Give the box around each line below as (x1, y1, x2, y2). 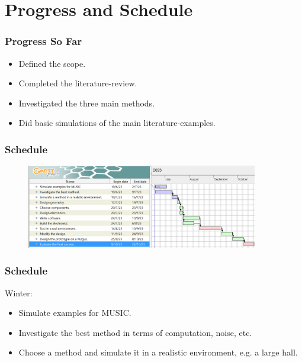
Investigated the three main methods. (18, 96, 155, 109)
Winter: (5, 286, 33, 299)
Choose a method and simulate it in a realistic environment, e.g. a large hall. (18, 346, 298, 358)
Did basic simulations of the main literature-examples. (18, 117, 216, 129)
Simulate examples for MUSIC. (18, 306, 131, 319)
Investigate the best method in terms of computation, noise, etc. (18, 326, 252, 338)
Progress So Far (5, 34, 82, 49)
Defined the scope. (18, 57, 86, 69)
